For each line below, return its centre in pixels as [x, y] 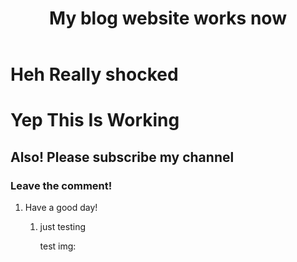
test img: [58, 246]
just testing [62, 227]
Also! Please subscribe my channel [122, 157]
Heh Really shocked [94, 74]
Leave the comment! [61, 185]
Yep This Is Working [95, 120]
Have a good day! [61, 208]
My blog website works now [168, 18]
